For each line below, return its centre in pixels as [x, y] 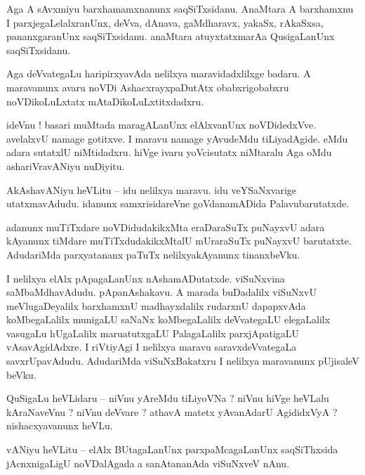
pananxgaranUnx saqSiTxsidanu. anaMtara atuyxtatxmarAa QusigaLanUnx [171, 36]
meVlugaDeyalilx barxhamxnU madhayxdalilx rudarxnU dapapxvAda [156, 305]
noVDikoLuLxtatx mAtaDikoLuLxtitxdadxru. [105, 101]
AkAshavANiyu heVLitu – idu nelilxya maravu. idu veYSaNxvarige [152, 189]
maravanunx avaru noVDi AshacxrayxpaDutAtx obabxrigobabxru [148, 87]
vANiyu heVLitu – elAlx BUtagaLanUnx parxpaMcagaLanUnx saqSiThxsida [172, 449]
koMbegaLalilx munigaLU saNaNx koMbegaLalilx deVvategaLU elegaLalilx [168, 319]
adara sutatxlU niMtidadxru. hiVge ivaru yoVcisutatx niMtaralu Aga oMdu [169, 152]
